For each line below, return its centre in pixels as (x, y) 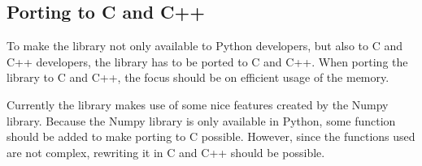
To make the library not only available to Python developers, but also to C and (204, 46)
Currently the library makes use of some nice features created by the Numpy (198, 104)
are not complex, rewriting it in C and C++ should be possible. (166, 152)
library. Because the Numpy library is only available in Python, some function (201, 120)
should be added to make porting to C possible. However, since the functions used (211, 136)
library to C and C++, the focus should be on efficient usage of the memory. (198, 77)
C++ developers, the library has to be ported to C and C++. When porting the (207, 61)
